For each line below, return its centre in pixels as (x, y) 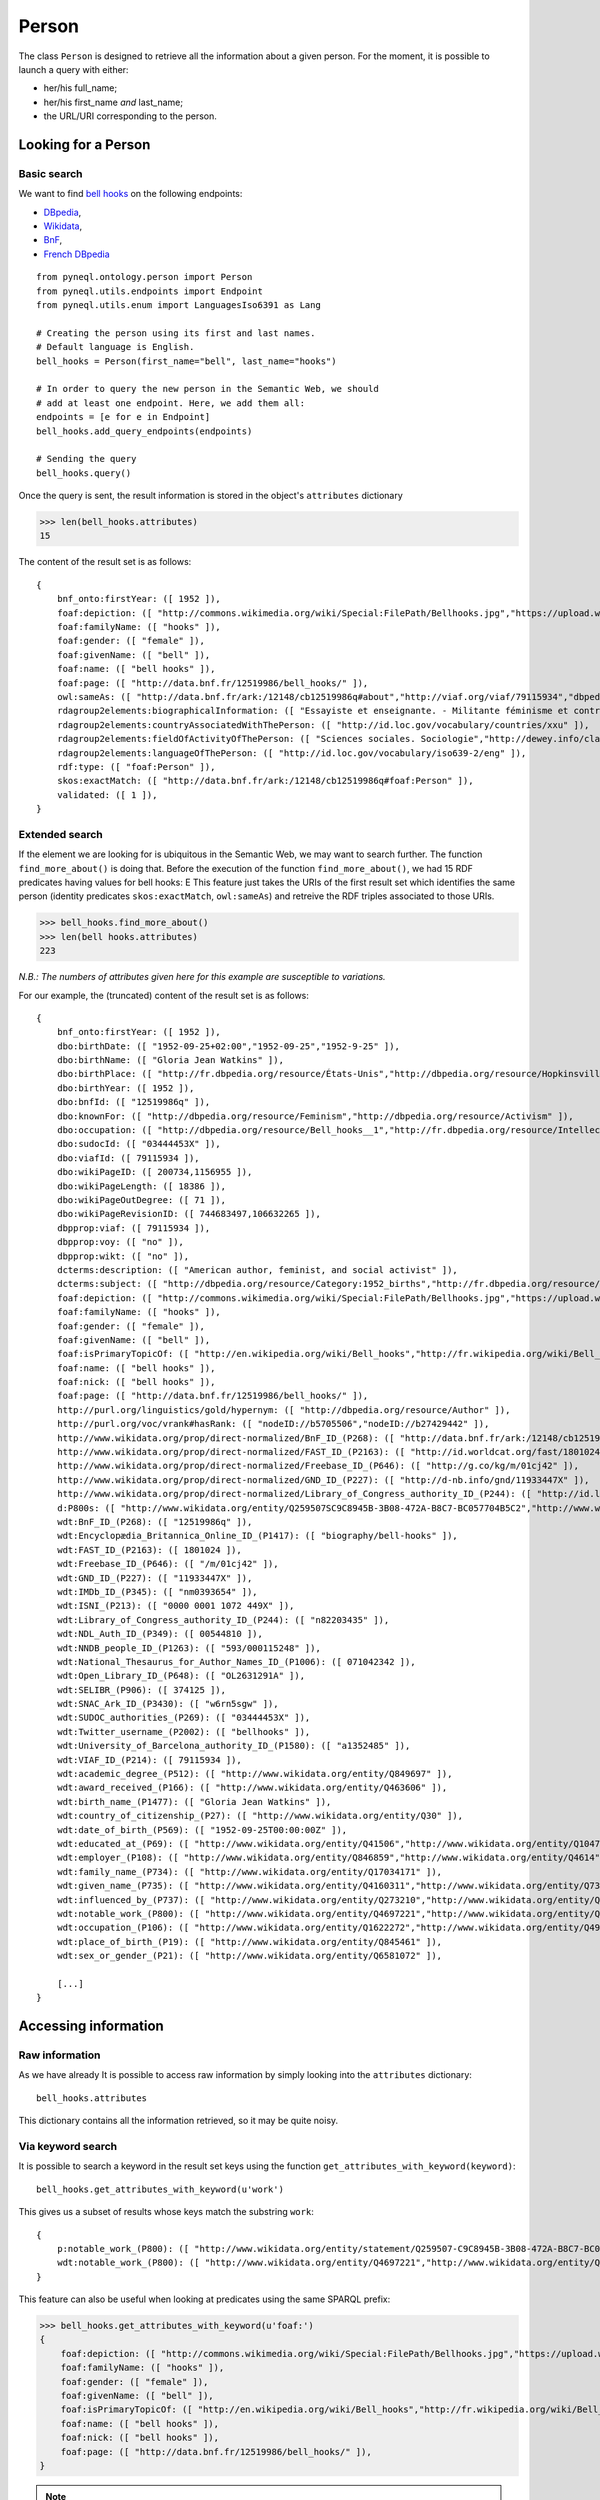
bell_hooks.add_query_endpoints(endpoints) (144, 431)
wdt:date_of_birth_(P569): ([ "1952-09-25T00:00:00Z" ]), (202, 1829)
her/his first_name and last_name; (113, 102)
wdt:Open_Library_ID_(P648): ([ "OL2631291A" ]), (180, 1676)
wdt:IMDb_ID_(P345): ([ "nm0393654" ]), (157, 1591)
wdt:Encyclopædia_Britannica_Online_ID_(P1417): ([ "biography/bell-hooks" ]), (257, 1536)
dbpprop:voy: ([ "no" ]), (120, 1242)
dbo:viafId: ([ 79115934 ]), (128, 1158)
